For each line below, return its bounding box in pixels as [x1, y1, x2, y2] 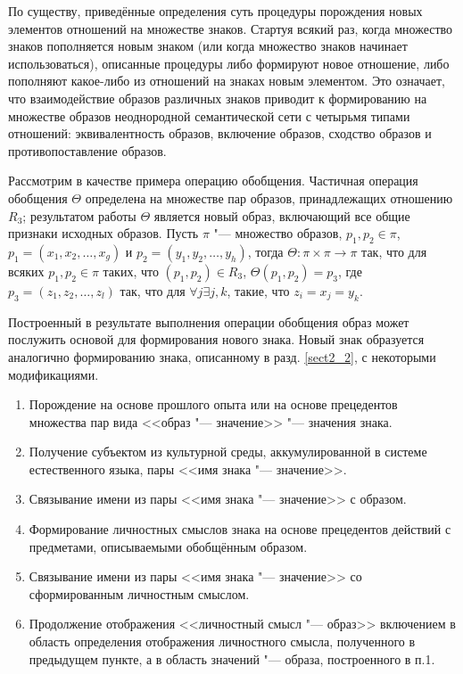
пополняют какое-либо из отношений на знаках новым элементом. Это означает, [8, 71, 445, 90]
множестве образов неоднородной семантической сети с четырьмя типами [8, 106, 410, 125]
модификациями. [8, 365, 99, 383]
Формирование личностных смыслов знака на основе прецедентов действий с [29, 520, 451, 538]
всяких [8, 261, 45, 280]
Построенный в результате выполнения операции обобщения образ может [8, 312, 409, 331]
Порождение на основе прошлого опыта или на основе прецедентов [29, 395, 398, 414]
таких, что [103, 261, 159, 280]
